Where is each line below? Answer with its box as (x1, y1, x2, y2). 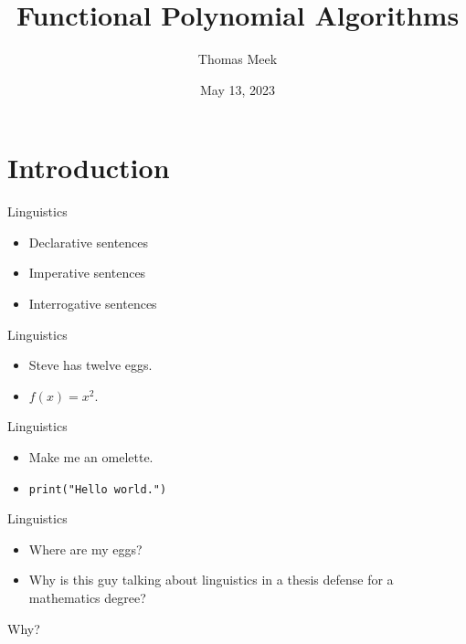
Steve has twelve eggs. (28, 355, 153, 375)
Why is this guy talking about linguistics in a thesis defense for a (28, 570, 394, 589)
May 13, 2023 (199, 79, 276, 99)
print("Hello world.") (28, 482, 167, 496)
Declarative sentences (28, 232, 149, 251)
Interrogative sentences (28, 294, 157, 313)
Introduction (7, 149, 170, 186)
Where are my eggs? (28, 539, 143, 558)
